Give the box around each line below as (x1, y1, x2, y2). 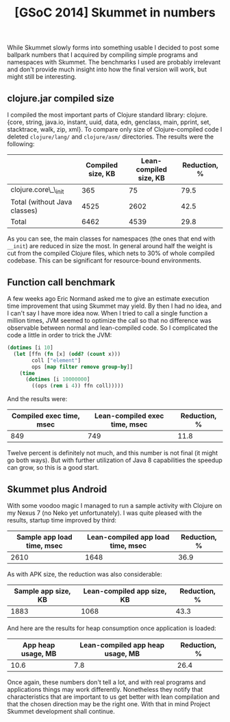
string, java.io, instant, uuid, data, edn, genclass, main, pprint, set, (25, 118, 211, 126)
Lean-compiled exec (94, 411, 164, 421)
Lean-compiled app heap (79, 640, 165, 649)
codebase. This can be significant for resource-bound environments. (7, 256, 202, 265)
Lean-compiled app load (86, 532, 170, 542)
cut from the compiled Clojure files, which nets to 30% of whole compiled (7, 249, 215, 258)
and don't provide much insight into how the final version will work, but (7, 65, 207, 73)
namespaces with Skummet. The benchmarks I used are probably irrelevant (7, 58, 221, 67)
